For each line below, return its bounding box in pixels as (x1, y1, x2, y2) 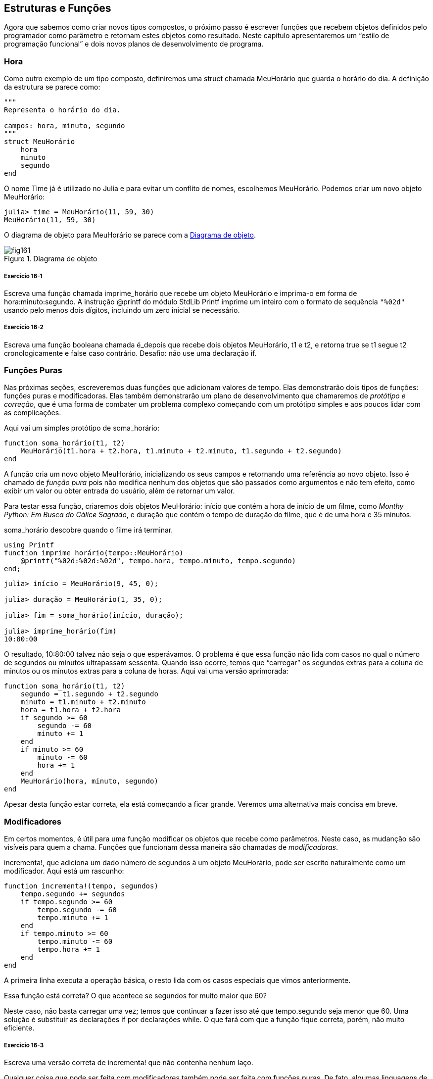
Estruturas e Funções (4, 2, 111, 14)
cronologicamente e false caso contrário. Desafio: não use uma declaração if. (4, 348, 257, 357)
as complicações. (4, 408, 61, 417)
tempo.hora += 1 (37, 945, 100, 954)
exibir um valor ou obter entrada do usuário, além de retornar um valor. (4, 487, 235, 495)
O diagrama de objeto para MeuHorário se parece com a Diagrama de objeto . (4, 231, 256, 240)
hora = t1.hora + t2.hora (20, 706, 121, 714)
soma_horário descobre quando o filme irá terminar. (4, 526, 173, 535)
